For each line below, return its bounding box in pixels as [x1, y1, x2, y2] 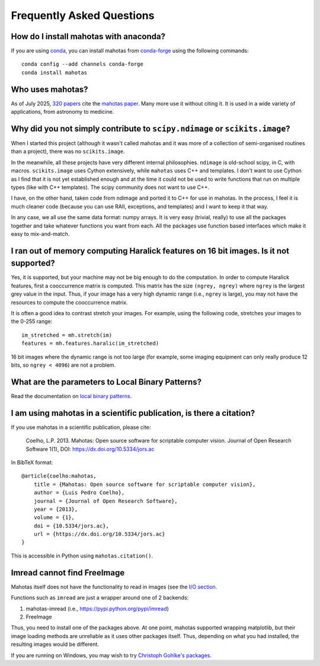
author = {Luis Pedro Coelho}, [33, 489, 125, 496]
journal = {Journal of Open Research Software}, [33, 498, 178, 504]
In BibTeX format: [11, 459, 53, 466]
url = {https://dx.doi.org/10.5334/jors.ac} [33, 531, 165, 537]
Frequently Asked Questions [11, 9, 155, 22]
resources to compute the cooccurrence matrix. [11, 299, 128, 306]
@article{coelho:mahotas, [21, 473, 97, 479]
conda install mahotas [21, 69, 88, 76]
